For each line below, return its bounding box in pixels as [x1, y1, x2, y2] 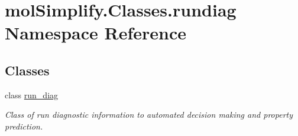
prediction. [5, 120, 43, 132]
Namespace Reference [5, 21, 186, 45]
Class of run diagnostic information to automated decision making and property [5, 108, 293, 121]
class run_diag [5, 88, 59, 101]
